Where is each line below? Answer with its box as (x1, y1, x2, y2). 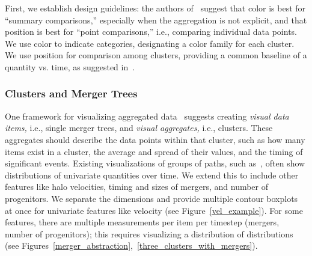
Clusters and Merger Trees (5, 86, 138, 101)
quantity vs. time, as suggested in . (5, 60, 135, 73)
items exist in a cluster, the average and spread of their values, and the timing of (5, 145, 303, 157)
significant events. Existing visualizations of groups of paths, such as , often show (5, 157, 305, 169)
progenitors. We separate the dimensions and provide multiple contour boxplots (5, 192, 298, 204)
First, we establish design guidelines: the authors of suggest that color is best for (5, 2, 306, 14)
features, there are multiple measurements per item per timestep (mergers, (5, 216, 280, 228)
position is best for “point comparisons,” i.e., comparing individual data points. (5, 25, 297, 38)
